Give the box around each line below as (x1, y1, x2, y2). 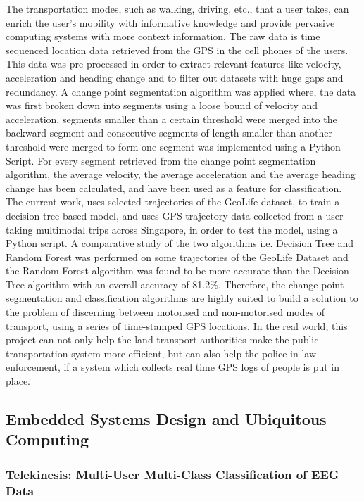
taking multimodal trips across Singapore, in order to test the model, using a (6, 222, 338, 236)
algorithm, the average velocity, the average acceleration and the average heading (6, 167, 356, 182)
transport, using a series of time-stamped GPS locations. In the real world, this (6, 318, 348, 333)
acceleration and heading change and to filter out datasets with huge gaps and (6, 70, 344, 84)
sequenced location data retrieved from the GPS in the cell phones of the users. (6, 42, 349, 57)
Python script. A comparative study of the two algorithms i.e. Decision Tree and (6, 236, 353, 250)
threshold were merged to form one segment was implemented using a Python (6, 139, 341, 153)
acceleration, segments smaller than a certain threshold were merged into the (6, 111, 337, 126)
